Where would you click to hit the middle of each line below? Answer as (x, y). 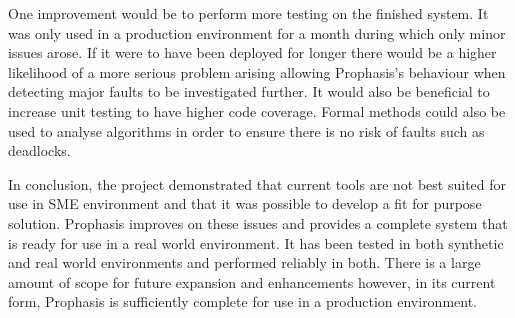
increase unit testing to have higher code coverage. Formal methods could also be (257, 110)
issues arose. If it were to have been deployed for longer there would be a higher (252, 52)
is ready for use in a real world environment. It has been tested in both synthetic (256, 242)
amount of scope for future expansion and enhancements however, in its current (252, 281)
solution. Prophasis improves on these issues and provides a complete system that (258, 222)
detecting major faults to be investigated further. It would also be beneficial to (249, 91)
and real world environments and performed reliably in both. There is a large (244, 262)
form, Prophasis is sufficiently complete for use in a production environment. (243, 301)
